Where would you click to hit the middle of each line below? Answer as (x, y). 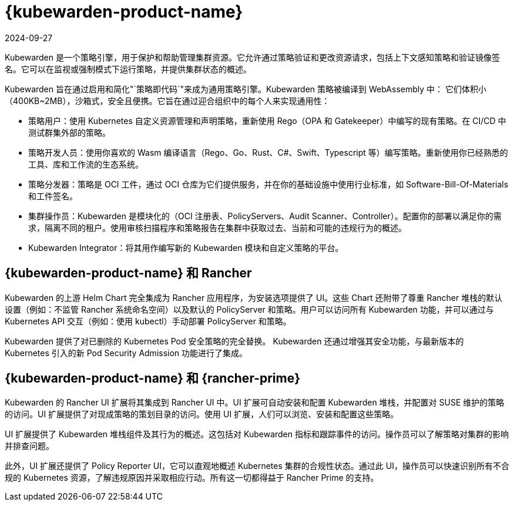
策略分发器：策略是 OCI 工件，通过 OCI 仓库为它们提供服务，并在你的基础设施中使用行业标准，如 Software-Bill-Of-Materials (268, 184)
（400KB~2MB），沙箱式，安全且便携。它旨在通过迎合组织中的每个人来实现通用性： (167, 100)
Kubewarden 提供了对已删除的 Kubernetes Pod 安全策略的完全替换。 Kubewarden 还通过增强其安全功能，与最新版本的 (234, 341)
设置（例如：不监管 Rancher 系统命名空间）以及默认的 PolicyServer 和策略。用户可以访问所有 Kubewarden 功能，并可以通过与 (249, 309)
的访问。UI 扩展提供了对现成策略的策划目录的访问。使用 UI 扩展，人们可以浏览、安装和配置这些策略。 (202, 414)
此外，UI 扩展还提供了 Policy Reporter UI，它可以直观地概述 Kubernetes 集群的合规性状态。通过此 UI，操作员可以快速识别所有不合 (257, 466)
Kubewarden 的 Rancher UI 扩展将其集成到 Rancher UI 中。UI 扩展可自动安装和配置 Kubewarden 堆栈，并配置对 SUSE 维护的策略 (255, 403)
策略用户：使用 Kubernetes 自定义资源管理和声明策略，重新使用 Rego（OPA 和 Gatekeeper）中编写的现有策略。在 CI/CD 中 (267, 120)
